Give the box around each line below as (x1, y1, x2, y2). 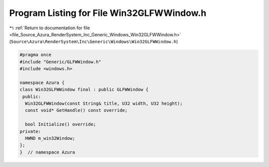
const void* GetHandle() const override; (25, 107, 128, 113)
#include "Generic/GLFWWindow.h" (19, 59, 102, 65)
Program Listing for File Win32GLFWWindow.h (9, 7, 207, 18)
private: (19, 128, 41, 134)
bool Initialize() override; (25, 122, 97, 127)
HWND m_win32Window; (25, 136, 75, 141)
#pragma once (19, 52, 52, 58)
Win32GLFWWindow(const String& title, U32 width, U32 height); (25, 101, 183, 106)
